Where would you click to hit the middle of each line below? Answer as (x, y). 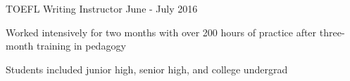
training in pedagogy (81, 46)
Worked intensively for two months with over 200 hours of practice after (161, 32)
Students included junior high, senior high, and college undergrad (147, 69)
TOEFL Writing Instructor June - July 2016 (102, 8)
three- (332, 32)
